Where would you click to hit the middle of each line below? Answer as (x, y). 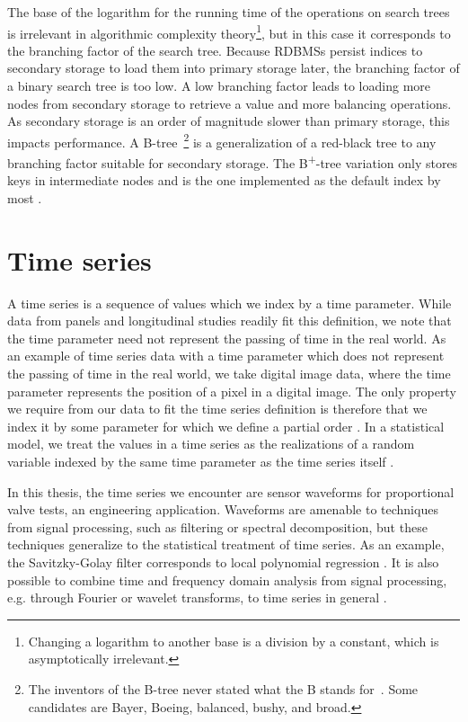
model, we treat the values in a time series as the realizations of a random (211, 444)
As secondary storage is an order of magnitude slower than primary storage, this (229, 121)
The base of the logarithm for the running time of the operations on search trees (229, 12)
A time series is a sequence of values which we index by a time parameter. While (230, 303)
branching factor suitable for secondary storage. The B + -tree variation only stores (233, 161)
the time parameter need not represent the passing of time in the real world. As (227, 338)
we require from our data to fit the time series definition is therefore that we (217, 409)
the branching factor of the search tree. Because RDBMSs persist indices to (215, 50)
